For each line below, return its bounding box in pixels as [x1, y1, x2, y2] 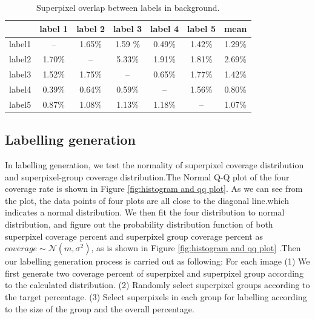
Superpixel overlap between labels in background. [36, 1, 220, 13]
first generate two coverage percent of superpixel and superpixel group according [5, 266, 303, 279]
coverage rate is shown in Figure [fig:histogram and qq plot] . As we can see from [5, 182, 303, 195]
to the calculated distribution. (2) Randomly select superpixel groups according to [5, 278, 310, 291]
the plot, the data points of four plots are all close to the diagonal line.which [5, 194, 289, 206]
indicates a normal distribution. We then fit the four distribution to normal [5, 206, 285, 219]
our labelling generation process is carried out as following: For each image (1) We [5, 255, 310, 268]
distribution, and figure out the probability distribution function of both [5, 218, 273, 231]
